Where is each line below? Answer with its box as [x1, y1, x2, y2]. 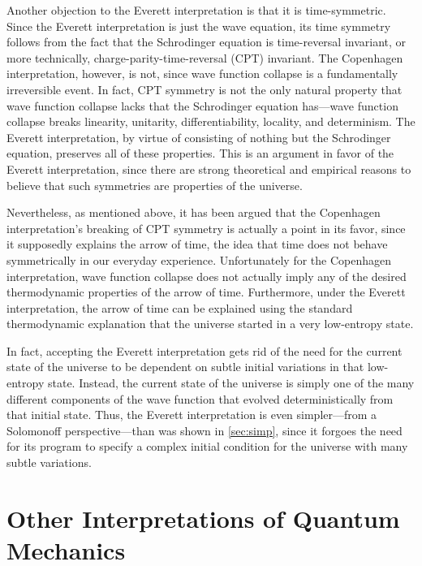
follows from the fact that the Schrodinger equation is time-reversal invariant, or [6, 33, 407, 50]
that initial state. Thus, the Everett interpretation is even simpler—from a [6, 406, 377, 423]
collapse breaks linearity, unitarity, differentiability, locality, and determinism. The [6, 113, 416, 130]
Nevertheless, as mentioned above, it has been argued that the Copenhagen [6, 204, 381, 221]
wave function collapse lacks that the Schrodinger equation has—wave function [6, 97, 398, 114]
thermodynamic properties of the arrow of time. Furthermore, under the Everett [6, 283, 406, 300]
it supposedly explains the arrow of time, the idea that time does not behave [6, 235, 388, 253]
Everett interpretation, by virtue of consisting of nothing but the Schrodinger [6, 128, 391, 145]
